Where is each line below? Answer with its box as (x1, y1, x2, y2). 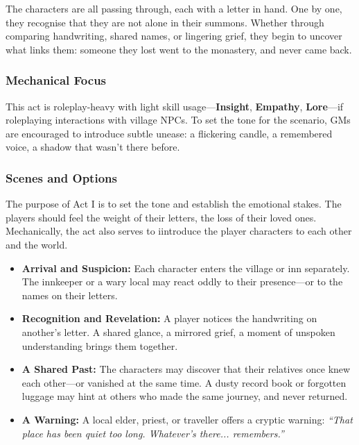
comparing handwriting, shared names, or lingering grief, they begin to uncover (6, 28, 342, 43)
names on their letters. (21, 287, 118, 302)
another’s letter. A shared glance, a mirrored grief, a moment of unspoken (21, 324, 335, 339)
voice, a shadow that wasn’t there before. (6, 140, 180, 154)
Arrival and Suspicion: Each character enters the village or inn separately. (21, 260, 350, 275)
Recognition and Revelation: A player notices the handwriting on (21, 311, 317, 326)
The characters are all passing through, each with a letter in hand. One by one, (6, 1, 342, 15)
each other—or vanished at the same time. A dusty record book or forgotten (21, 375, 347, 389)
